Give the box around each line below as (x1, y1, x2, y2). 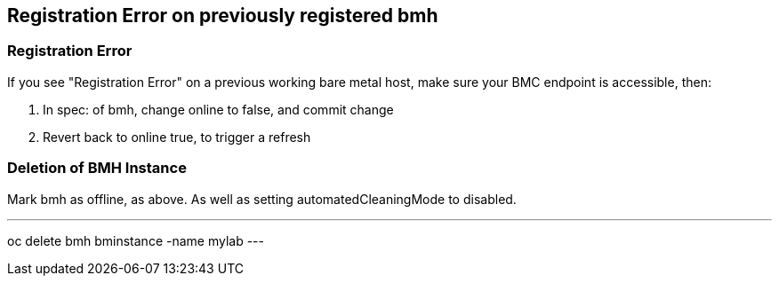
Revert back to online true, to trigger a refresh (43, 129, 311, 145)
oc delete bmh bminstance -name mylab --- (7, 232, 264, 248)
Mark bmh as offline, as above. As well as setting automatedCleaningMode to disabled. (7, 191, 517, 207)
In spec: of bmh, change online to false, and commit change (43, 101, 394, 117)
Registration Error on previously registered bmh (7, 4, 438, 27)
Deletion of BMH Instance (7, 159, 187, 177)
